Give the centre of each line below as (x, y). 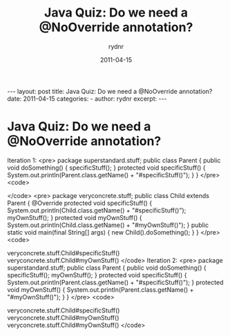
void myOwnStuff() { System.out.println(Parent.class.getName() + (100, 289)
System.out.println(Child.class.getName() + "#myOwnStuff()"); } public (108, 225)
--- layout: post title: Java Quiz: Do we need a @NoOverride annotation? (110, 91)
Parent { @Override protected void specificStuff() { (80, 203)
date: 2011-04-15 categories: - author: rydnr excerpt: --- (87, 99)
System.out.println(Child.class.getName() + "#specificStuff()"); (97, 210)
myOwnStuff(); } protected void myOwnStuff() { (75, 217)
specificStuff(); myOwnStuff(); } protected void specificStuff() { (97, 275)
